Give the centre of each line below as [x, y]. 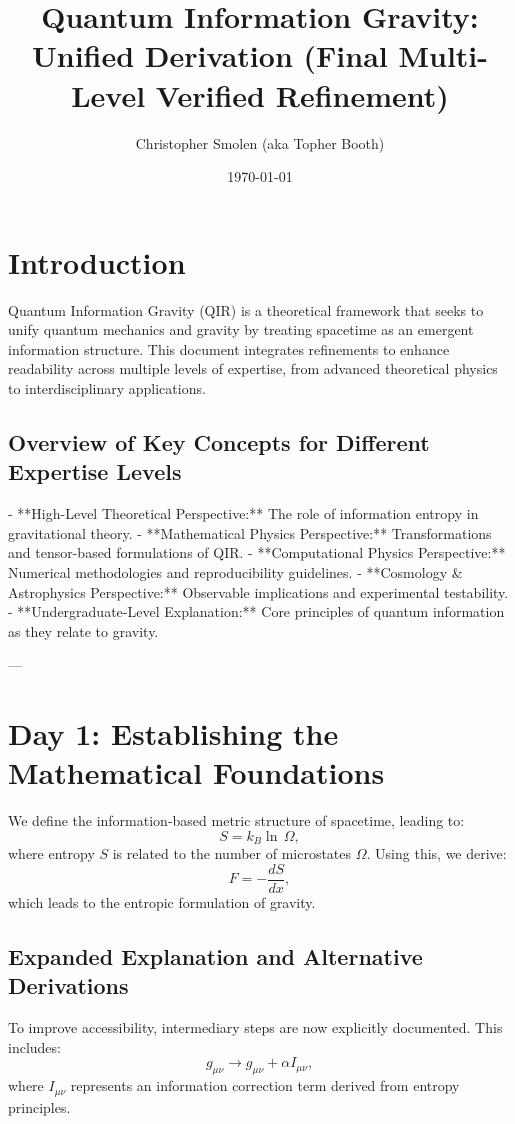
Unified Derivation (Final [209, 55]
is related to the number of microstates [232, 853]
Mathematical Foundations [196, 772]
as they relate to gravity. [83, 630]
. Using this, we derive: [436, 853]
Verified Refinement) [302, 94]
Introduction [97, 261]
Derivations [68, 985]
